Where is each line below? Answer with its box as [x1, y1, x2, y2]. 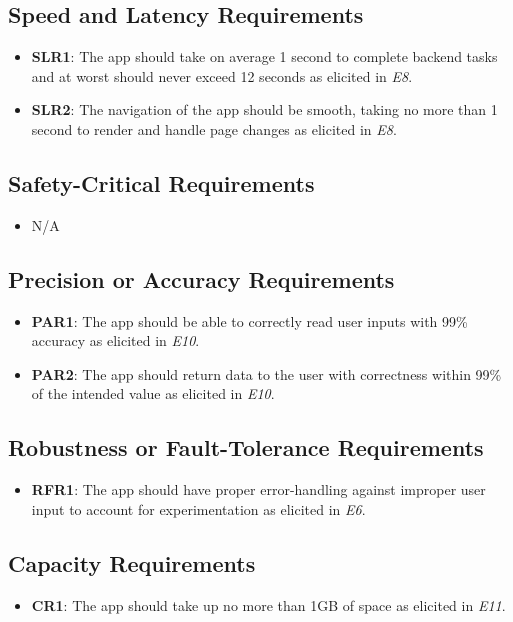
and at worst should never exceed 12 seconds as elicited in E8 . [31, 65, 413, 86]
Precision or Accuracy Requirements [8, 263, 395, 294]
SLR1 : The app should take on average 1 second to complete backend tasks [31, 46, 498, 67]
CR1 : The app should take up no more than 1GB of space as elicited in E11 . [31, 594, 506, 615]
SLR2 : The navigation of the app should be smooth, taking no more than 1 [31, 99, 498, 120]
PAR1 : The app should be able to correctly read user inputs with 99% [31, 310, 468, 331]
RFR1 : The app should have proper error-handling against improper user [31, 479, 486, 500]
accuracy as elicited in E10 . [31, 330, 200, 351]
